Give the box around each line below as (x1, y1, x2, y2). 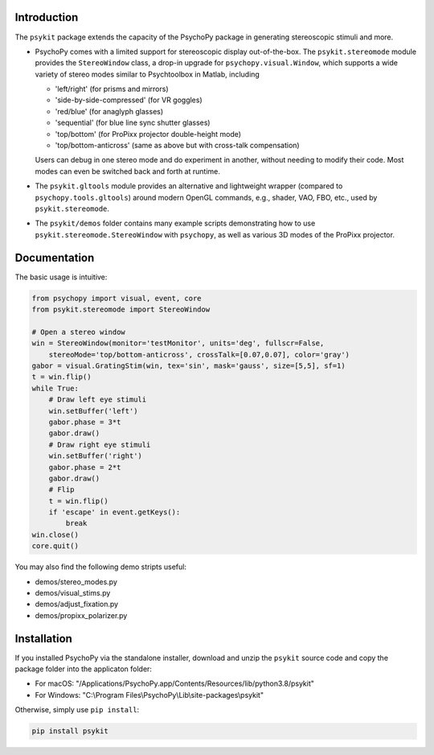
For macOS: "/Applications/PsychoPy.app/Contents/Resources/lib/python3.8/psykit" (35, 679, 315, 688)
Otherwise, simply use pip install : (14, 705, 140, 715)
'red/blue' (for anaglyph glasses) (55, 106, 164, 116)
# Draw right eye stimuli (48, 439, 151, 449)
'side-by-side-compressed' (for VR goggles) (55, 95, 203, 105)
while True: (31, 383, 80, 393)
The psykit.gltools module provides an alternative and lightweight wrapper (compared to (35, 181, 343, 191)
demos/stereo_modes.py (35, 576, 118, 587)
